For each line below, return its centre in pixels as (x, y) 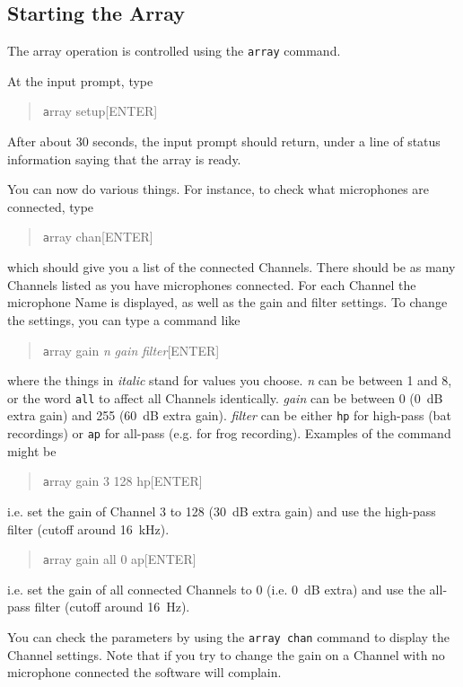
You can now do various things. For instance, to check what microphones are (218, 189)
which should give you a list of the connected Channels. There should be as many (231, 267)
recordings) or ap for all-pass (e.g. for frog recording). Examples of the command (229, 433)
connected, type (51, 206)
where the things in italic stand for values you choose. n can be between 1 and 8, (230, 380)
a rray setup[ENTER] (100, 111)
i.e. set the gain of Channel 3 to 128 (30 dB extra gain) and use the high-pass (222, 511)
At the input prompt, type (80, 80)
